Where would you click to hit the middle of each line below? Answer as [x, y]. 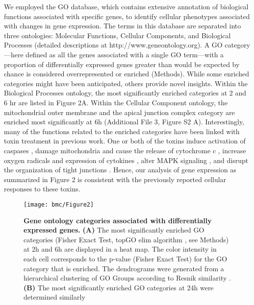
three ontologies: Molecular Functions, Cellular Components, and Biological [117, 35]
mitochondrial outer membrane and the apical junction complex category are [119, 112]
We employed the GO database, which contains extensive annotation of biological [126, 6]
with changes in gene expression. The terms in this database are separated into [123, 26]
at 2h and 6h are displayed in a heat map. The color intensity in [120, 249]
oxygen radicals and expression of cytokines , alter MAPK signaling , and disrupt [126, 160]
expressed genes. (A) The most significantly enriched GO [114, 230]
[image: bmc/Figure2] [59, 204]
